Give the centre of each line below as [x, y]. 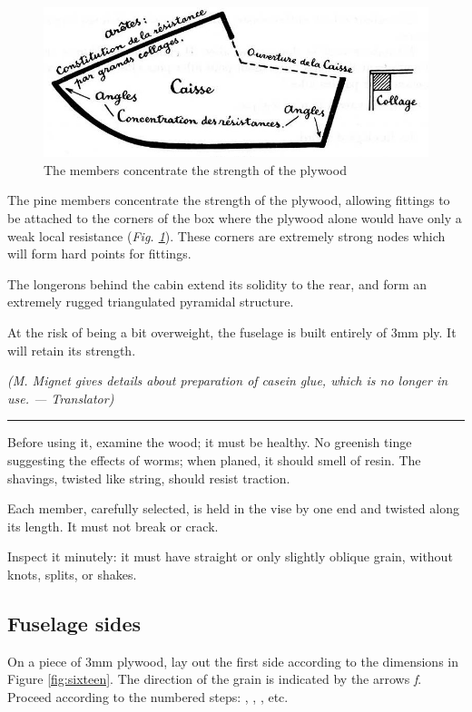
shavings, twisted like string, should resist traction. [149, 478]
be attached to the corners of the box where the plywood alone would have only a [235, 218]
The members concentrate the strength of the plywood [195, 169]
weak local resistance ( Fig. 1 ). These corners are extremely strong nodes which [226, 235]
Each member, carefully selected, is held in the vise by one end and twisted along [233, 508]
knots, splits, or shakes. [72, 574]
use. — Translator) [61, 398]
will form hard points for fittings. [99, 254]
